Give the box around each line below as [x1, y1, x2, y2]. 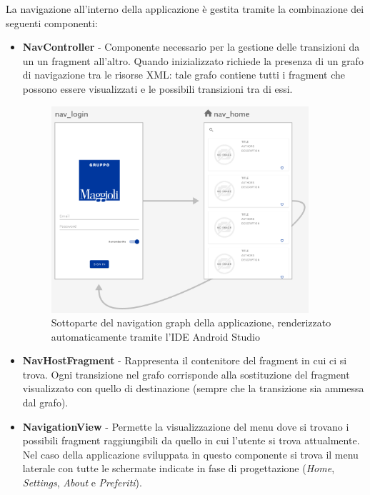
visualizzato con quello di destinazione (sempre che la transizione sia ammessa [22, 381, 364, 396]
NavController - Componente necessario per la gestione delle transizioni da [22, 39, 360, 54]
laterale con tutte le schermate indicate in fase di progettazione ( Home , [22, 461, 335, 476]
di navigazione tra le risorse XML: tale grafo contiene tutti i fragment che [22, 67, 346, 82]
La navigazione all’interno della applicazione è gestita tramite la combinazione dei [6, 1, 364, 16]
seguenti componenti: [6, 15, 98, 30]
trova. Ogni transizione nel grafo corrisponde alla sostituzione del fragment [22, 366, 350, 381]
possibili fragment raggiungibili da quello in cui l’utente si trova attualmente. [22, 433, 360, 448]
